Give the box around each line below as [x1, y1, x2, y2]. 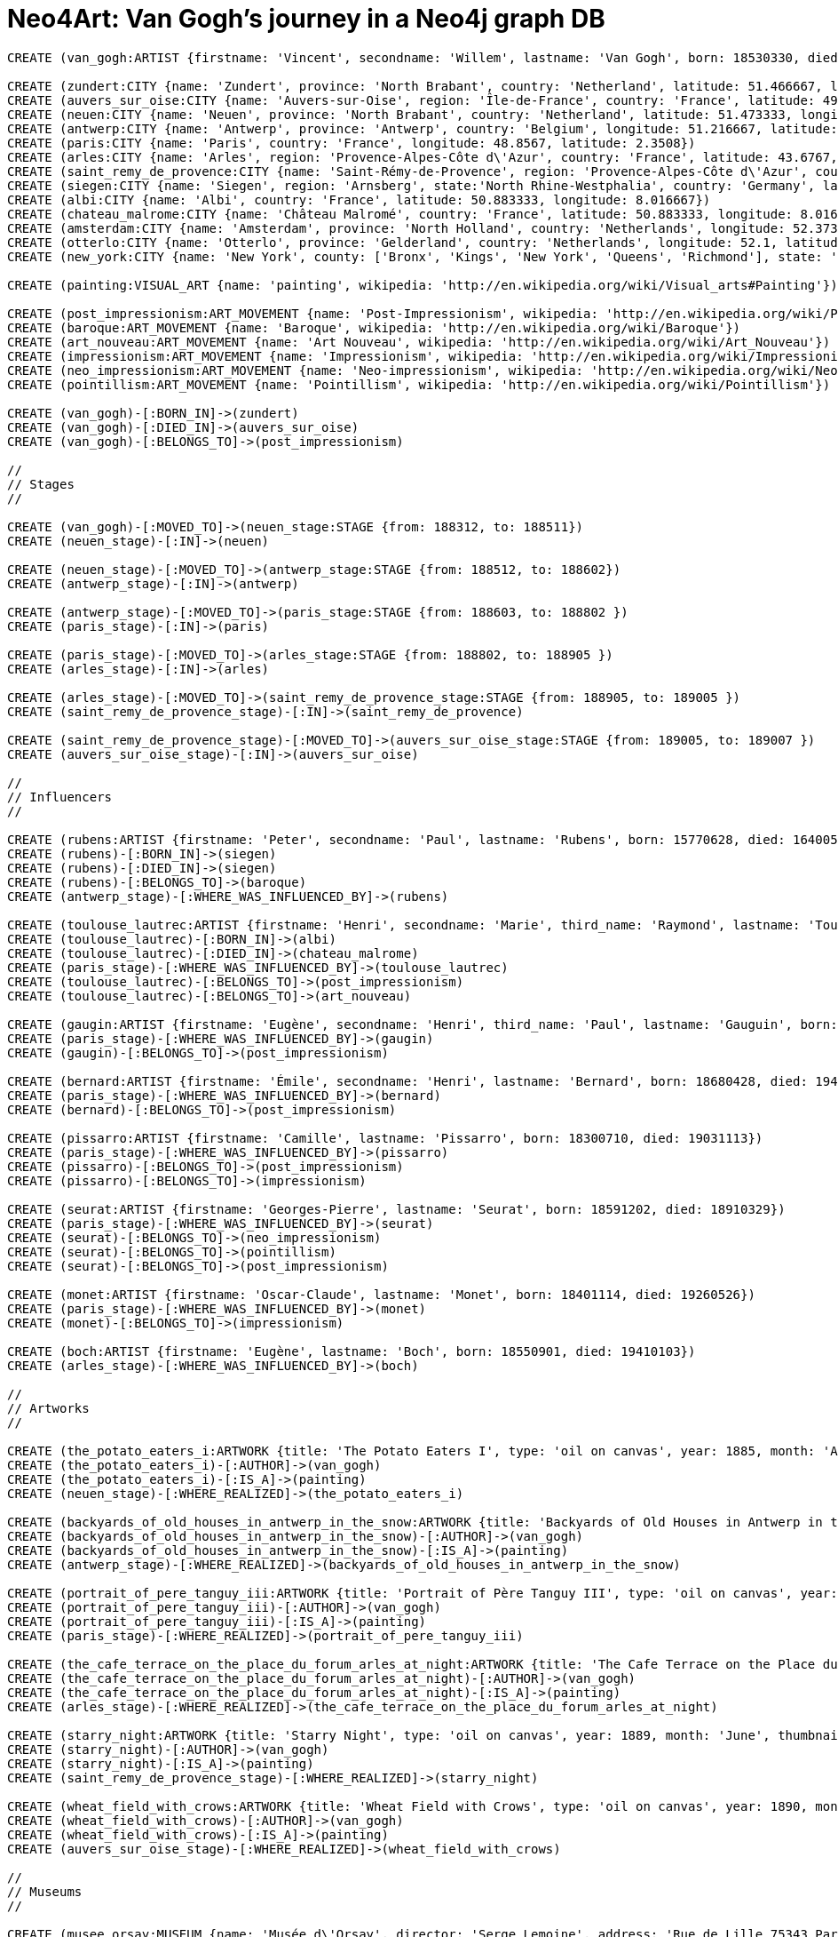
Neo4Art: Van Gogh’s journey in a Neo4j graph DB [7, 4, 605, 34]
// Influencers [7, 789, 113, 804]
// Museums [7, 1884, 83, 1899]
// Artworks [7, 1400, 90, 1415]
